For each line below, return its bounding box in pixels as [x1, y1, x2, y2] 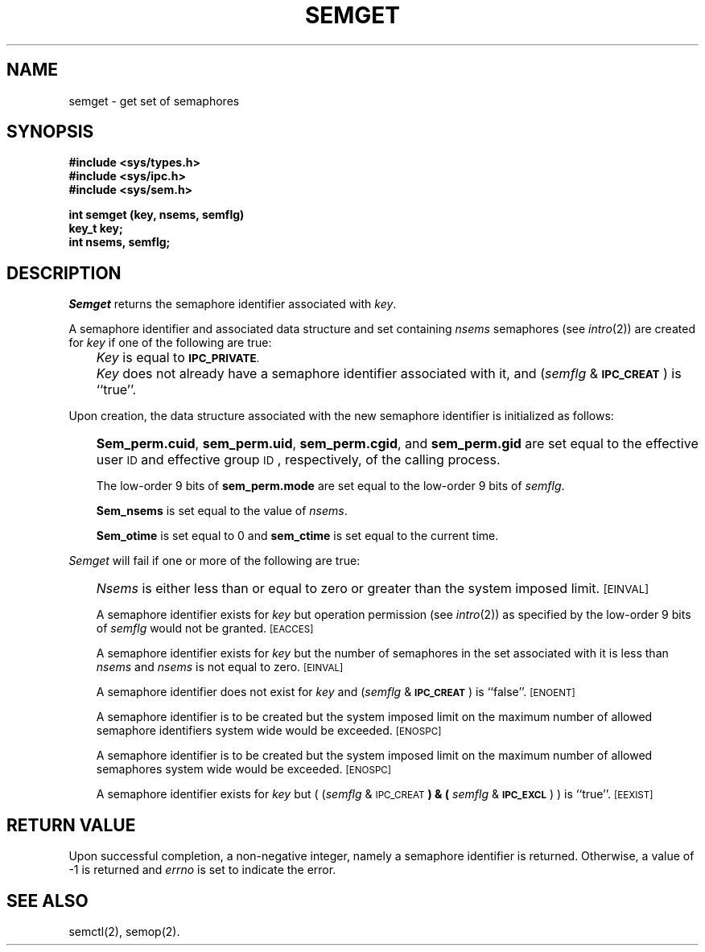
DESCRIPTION [6, 262, 122, 283]
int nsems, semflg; [68, 235, 171, 249]
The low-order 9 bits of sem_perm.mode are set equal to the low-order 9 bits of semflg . [96, 479, 565, 493]
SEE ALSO [6, 890, 89, 911]
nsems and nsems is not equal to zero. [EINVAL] [96, 660, 344, 674]
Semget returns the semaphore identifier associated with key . [68, 297, 397, 311]
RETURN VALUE [6, 814, 136, 835]
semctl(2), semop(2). [68, 924, 180, 938]
